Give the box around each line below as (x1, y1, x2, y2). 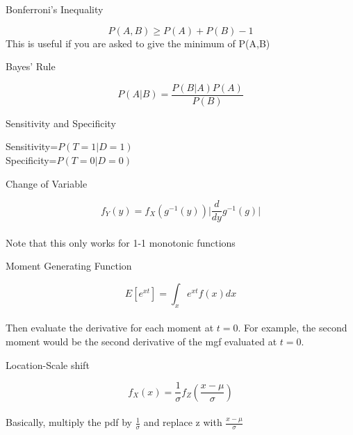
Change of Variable (6, 176, 88, 190)
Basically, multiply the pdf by (6, 415, 132, 429)
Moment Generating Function (6, 258, 132, 273)
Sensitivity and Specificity (6, 115, 116, 130)
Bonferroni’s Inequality (6, 2, 104, 16)
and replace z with (143, 415, 222, 429)
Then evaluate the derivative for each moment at (6, 320, 214, 335)
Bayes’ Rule (6, 59, 56, 74)
